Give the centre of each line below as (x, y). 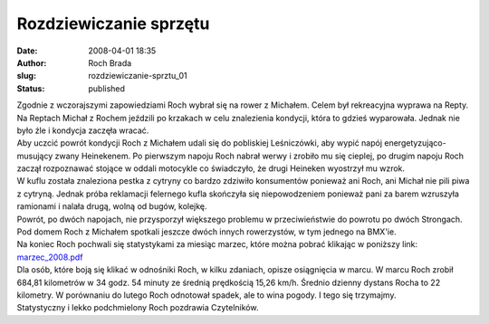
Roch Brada (110, 62)
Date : (27, 51)
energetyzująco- (416, 143)
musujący (35, 156)
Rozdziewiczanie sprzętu (113, 24)
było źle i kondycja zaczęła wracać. (83, 130)
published (107, 88)
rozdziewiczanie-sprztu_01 (138, 76)
